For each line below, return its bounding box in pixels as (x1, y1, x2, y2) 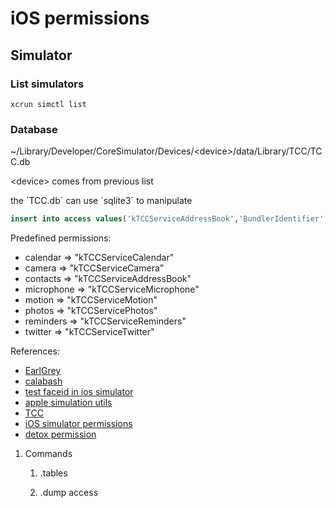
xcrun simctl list (10, 99, 87, 109)
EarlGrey (24, 365, 62, 377)
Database (10, 122, 58, 136)
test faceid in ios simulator (24, 386, 134, 398)
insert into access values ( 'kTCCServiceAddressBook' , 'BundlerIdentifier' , (10, 214, 329, 224)
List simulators (10, 77, 85, 91)
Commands (24, 448, 73, 460)
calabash (24, 375, 63, 387)
